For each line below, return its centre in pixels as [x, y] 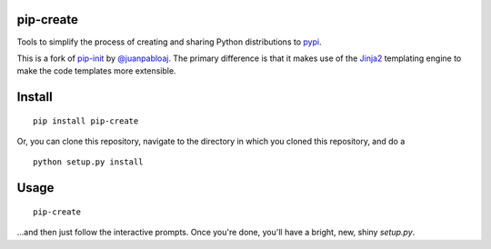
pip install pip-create [86, 121]
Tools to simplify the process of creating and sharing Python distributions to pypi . [169, 42]
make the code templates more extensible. [96, 71]
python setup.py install [88, 162]
